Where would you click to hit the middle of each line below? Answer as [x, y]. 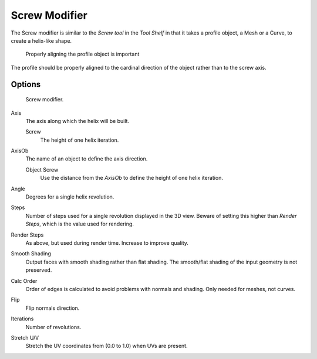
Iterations [22, 319]
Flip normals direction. [53, 308]
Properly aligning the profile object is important [82, 54]
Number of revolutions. [53, 327]
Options [26, 84]
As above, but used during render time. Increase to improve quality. [107, 242]
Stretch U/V [25, 337]
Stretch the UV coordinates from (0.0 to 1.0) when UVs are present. [107, 346]
